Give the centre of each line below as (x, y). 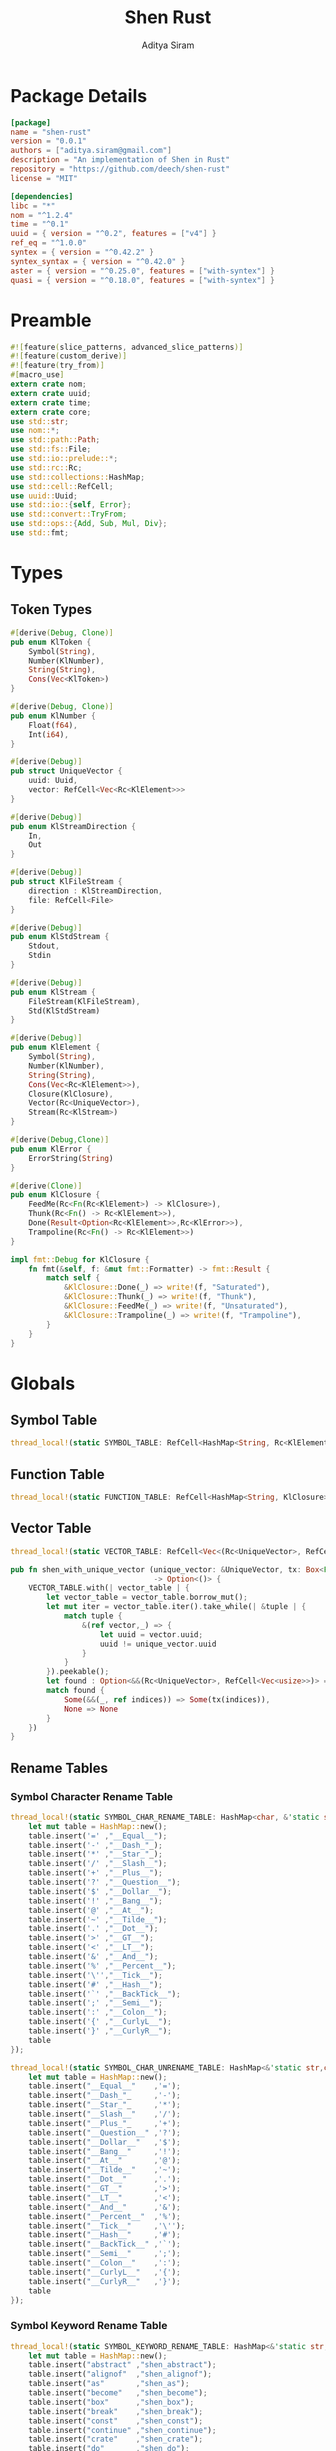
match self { (73, 1278)
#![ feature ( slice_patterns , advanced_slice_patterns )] (127, 347)
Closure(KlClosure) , (71, 1094)
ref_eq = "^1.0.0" (48, 243)
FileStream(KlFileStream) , (84, 1001)
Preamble (51, 320)
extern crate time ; (51, 402)
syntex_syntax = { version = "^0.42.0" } (98, 261)
